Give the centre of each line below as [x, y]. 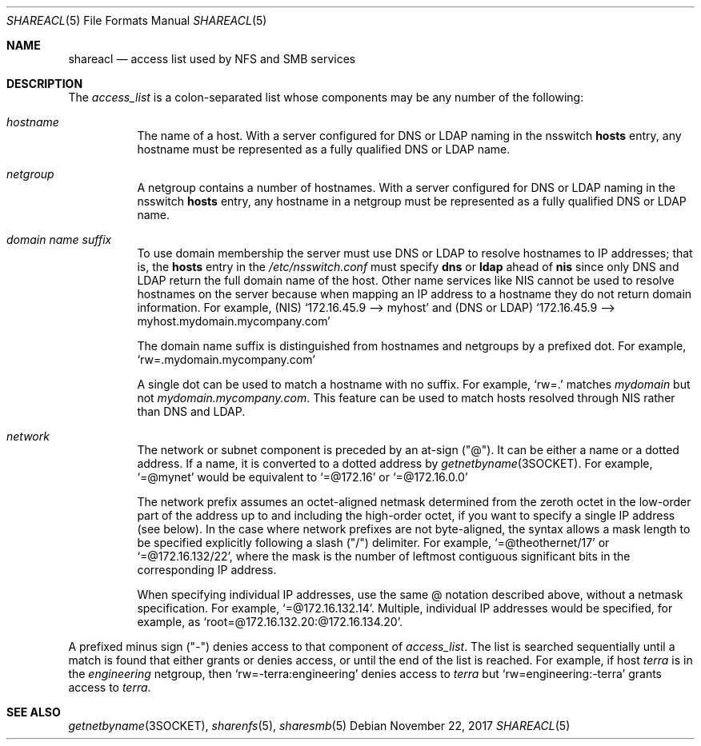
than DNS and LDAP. [191, 411]
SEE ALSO [34, 712]
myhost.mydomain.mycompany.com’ [234, 321]
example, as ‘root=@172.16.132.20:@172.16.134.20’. [270, 622]
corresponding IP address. [207, 570]
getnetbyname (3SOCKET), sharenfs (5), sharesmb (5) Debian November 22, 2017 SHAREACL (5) [319, 726]
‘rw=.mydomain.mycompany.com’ [226, 359]
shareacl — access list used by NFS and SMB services [212, 59]
